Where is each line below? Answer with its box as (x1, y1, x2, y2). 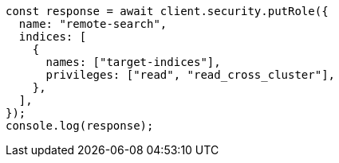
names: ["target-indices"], (45, 56, 221, 68)
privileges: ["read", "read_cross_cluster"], (45, 68, 336, 81)
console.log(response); (6, 119, 154, 132)
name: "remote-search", (18, 17, 168, 30)
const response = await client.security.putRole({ (6, 5, 329, 17)
